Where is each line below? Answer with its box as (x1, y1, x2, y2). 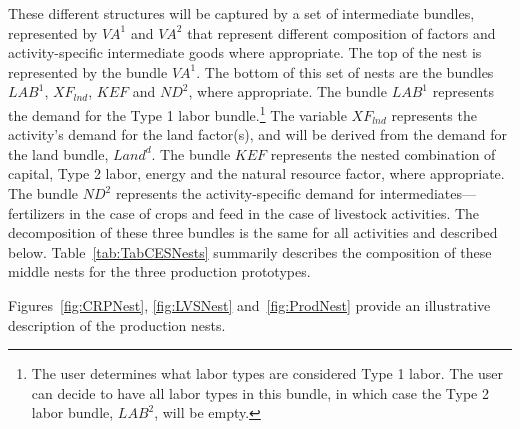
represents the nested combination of (270, 143, 496, 164)
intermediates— (379, 183, 477, 203)
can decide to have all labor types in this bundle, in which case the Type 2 (31, 382, 489, 403)
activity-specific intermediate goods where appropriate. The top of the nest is (8, 42, 482, 63)
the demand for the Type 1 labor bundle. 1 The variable (8, 101, 347, 125)
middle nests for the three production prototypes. (8, 261, 311, 282)
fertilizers (8, 202, 65, 223)
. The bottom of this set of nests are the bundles (196, 61, 494, 82)
